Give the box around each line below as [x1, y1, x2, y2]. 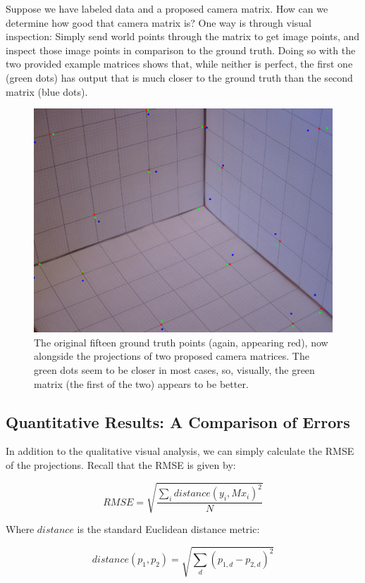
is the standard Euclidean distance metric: [77, 522, 260, 537]
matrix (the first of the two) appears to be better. [34, 376, 249, 391]
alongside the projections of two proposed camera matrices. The [34, 349, 309, 363]
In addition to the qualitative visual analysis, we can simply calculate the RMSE [6, 444, 354, 458]
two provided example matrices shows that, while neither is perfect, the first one [6, 56, 353, 71]
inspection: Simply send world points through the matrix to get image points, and [6, 29, 360, 44]
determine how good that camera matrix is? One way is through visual [6, 15, 311, 30]
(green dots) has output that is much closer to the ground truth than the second [6, 70, 353, 84]
